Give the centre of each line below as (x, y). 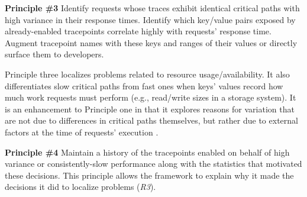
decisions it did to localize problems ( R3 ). (80, 187)
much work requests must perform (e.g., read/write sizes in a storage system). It (151, 97)
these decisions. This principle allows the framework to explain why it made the (149, 175)
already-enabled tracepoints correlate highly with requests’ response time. (138, 31)
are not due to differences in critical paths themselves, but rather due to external (151, 120)
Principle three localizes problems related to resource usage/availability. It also (147, 74)
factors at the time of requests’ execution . (82, 132)
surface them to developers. (54, 54)
